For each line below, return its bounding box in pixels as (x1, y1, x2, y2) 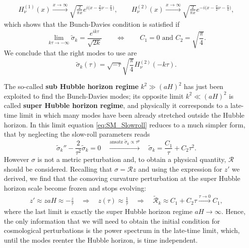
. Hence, (221, 206, 246, 216)
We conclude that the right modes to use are (4, 48, 137, 58)
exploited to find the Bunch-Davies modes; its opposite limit (4, 90, 184, 101)
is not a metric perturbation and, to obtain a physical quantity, (37, 154, 226, 164)
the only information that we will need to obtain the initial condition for (4, 215, 220, 226)
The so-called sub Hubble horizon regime (4, 81, 139, 91)
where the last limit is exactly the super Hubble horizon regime (4, 206, 193, 216)
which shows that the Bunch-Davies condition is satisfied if (4, 19, 179, 29)
